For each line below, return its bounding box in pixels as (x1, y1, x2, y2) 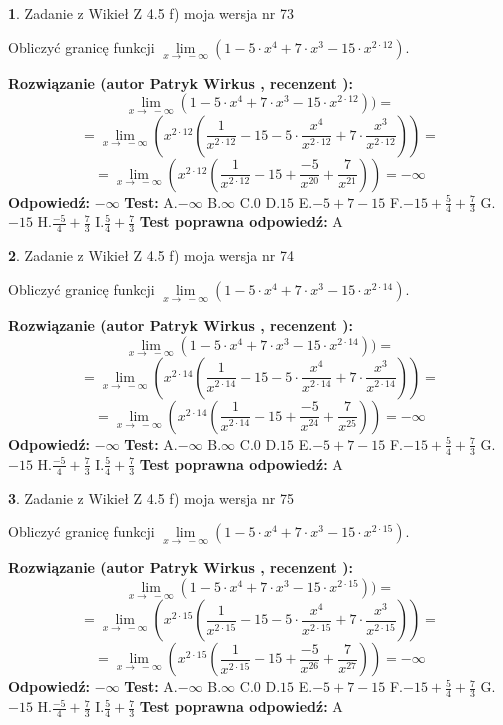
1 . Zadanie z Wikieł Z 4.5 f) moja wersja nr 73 (8, 3, 294, 23)
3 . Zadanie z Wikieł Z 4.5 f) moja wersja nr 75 (8, 487, 294, 508)
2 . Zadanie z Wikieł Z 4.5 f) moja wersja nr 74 (8, 245, 294, 266)
